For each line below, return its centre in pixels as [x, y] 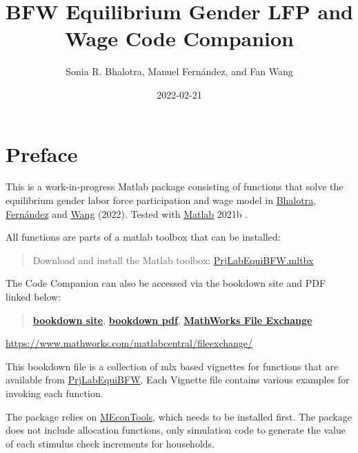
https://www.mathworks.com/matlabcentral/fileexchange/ [129, 343]
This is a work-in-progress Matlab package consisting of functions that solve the [175, 187]
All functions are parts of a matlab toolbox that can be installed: [143, 237]
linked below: [33, 296]
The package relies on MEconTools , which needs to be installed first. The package [179, 416]
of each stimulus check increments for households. [110, 443]
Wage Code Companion [179, 38]
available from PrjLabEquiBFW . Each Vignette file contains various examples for [178, 380]
